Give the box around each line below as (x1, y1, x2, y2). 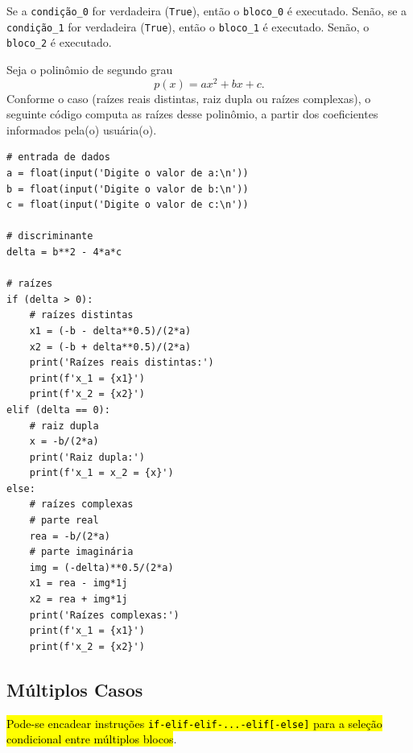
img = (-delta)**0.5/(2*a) (29, 561, 174, 573)
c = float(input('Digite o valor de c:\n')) (6, 199, 249, 211)
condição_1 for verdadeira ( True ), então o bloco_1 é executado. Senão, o (6, 18, 370, 35)
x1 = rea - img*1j (29, 577, 128, 590)
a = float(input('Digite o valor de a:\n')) (6, 168, 249, 180)
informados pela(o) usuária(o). (6, 121, 157, 138)
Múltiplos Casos (6, 676, 143, 701)
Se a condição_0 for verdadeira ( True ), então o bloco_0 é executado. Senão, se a (6, 2, 407, 19)
